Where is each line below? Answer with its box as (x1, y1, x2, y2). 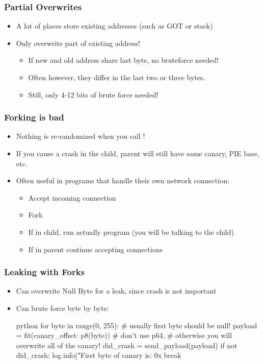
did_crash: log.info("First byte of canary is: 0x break (16, 350, 181, 360)
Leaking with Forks (4, 265, 85, 278)
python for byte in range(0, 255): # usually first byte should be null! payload (16, 320, 257, 330)
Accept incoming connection (28, 192, 116, 203)
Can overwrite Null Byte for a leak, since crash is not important (16, 285, 217, 296)
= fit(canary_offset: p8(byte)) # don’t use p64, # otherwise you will (16, 330, 232, 341)
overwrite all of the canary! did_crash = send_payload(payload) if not (16, 339, 238, 350)
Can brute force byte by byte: (16, 302, 109, 313)
